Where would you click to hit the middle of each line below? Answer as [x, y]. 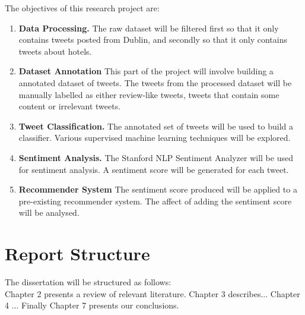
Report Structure [77, 253]
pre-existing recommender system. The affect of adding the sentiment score [155, 201]
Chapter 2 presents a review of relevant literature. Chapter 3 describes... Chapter [152, 293]
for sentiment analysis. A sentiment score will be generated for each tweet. [154, 169]
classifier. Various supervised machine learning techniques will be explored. [155, 138]
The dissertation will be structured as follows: [88, 282]
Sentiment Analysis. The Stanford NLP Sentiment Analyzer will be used [156, 157]
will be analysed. [49, 212]
